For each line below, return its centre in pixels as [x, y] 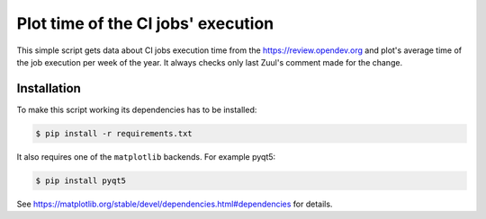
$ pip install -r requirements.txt [114, 133]
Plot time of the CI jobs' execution [145, 23]
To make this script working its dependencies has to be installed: [137, 109]
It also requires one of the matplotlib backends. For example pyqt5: [146, 156]
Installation [49, 88]
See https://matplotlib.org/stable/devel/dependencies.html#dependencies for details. [175, 204]
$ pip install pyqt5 [81, 180]
